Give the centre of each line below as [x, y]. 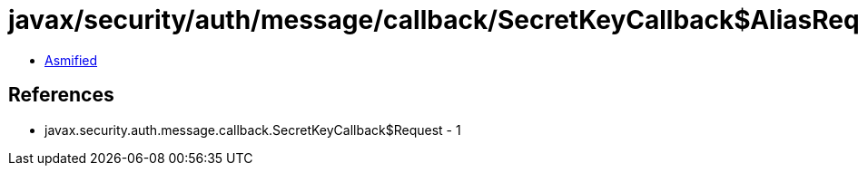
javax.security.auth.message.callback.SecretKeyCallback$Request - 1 [253, 130]
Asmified [71, 60]
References [61, 95]
